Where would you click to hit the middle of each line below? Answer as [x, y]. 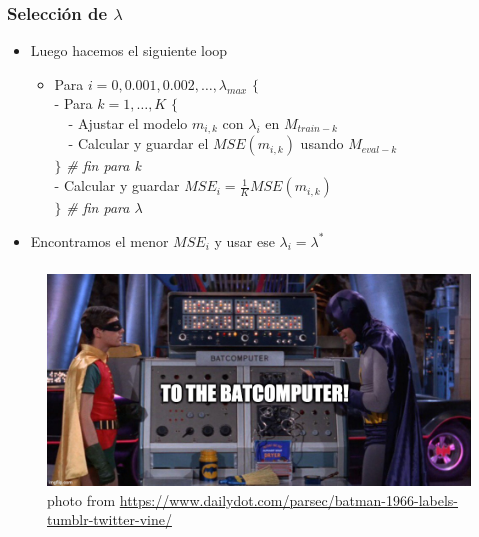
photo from [81, 499]
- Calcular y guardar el [138, 143]
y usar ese [244, 240]
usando [322, 143]
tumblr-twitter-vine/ [109, 519]
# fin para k [103, 165]
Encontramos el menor [99, 240]
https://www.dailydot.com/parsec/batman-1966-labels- [289, 499]
